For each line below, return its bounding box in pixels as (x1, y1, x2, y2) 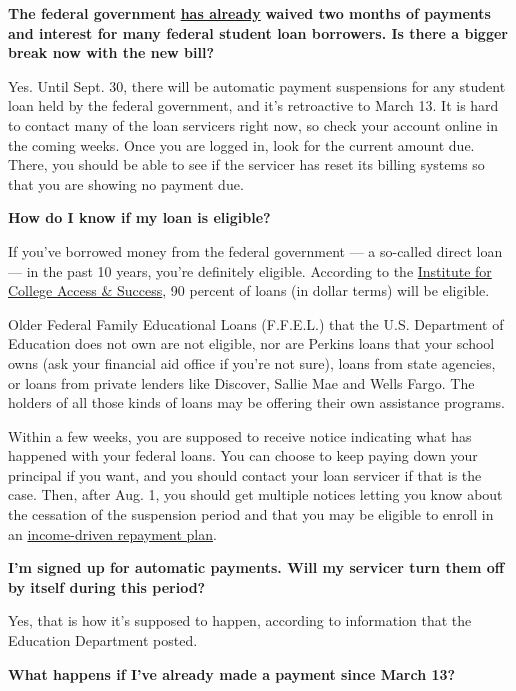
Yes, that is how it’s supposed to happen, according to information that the (8, 610, 472, 631)
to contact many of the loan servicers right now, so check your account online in (8, 114, 498, 135)
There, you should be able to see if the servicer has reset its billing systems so (8, 154, 485, 175)
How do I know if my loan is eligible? (8, 207, 271, 228)
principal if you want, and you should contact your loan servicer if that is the (8, 464, 482, 485)
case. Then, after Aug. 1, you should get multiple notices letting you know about (8, 484, 503, 505)
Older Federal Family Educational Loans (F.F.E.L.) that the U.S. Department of (8, 313, 504, 334)
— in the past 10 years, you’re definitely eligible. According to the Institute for (8, 260, 492, 281)
